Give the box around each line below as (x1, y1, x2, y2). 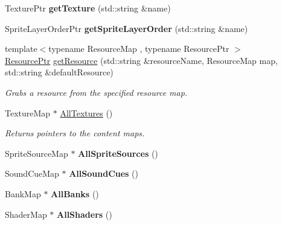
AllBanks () (51, 187, 99, 200)
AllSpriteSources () (78, 147, 158, 159)
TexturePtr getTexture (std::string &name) (5, 2, 171, 14)
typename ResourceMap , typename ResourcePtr (48, 42, 229, 55)
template (5, 42, 37, 55)
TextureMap (5, 106, 51, 119)
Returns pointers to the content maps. (5, 127, 145, 139)
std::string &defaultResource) (5, 66, 114, 78)
